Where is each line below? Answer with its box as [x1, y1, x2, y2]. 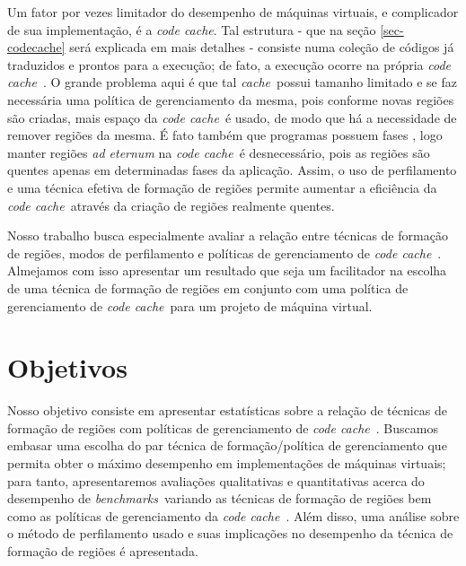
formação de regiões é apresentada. [7, 541, 198, 560]
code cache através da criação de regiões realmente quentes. [7, 196, 335, 214]
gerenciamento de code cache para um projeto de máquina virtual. [7, 296, 373, 315]
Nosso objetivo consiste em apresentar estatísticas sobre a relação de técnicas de [7, 401, 448, 420]
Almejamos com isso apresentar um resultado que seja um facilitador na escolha [7, 261, 447, 280]
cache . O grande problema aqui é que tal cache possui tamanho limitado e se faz [7, 73, 457, 91]
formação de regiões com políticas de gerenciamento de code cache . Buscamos [7, 418, 438, 437]
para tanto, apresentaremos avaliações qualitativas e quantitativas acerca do [7, 471, 425, 490]
